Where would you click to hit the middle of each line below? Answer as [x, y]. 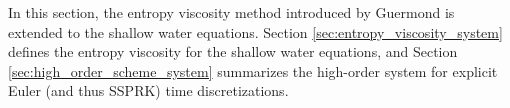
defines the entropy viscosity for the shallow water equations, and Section [233, 51]
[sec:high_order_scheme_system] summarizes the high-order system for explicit [253, 70]
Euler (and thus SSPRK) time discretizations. [148, 90]
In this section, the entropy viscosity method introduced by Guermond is [231, 12]
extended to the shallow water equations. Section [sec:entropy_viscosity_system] [255, 31]
